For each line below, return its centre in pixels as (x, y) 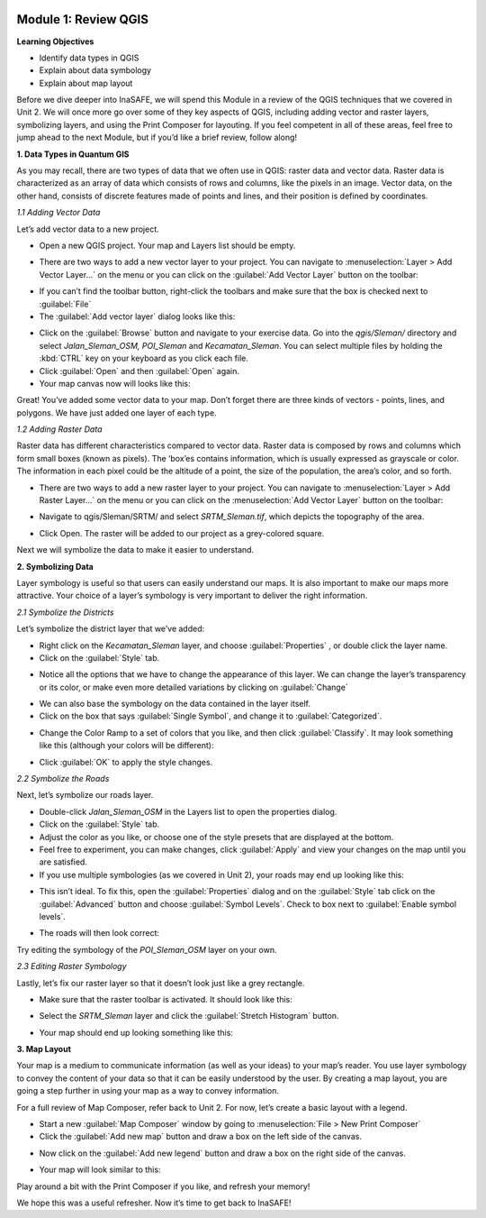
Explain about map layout (86, 83)
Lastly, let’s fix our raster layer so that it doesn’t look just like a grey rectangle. (161, 983)
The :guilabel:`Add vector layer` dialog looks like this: (137, 316)
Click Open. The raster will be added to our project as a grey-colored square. (182, 533)
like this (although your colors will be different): (126, 746)
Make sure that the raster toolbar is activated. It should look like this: (166, 999)
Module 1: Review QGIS (82, 19)
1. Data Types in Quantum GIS (73, 154)
